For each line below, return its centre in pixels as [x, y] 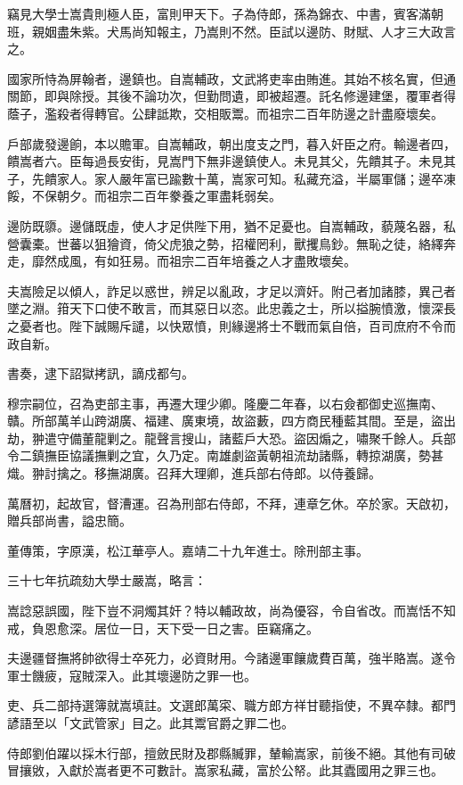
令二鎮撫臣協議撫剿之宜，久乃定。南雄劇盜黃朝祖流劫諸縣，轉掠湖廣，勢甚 [225, 455]
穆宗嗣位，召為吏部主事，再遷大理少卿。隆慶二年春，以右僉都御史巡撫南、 [225, 403]
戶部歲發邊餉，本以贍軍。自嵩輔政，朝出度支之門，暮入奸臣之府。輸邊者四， [231, 143]
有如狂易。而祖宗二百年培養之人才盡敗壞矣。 [225, 261]
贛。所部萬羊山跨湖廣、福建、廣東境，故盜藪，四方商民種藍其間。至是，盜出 [231, 421]
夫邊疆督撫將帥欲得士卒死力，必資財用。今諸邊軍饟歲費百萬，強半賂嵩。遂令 [231, 658]
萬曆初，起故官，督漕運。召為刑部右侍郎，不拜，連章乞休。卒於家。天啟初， [231, 503]
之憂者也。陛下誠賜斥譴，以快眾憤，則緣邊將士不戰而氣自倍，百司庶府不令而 [231, 325]
